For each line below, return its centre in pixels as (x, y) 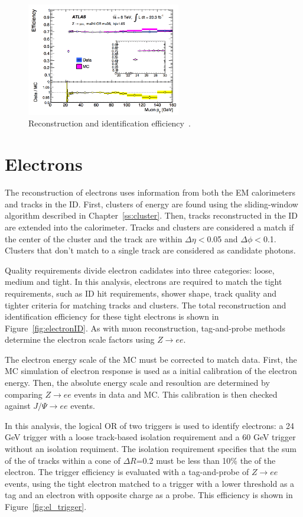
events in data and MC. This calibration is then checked (176, 394)
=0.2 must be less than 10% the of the (206, 460)
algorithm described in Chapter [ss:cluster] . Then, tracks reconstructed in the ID (151, 215)
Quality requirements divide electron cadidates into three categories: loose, (140, 270)
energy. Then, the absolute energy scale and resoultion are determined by (137, 383)
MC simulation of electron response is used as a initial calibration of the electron (151, 371)
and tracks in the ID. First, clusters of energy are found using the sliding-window (151, 204)
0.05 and (222, 238)
